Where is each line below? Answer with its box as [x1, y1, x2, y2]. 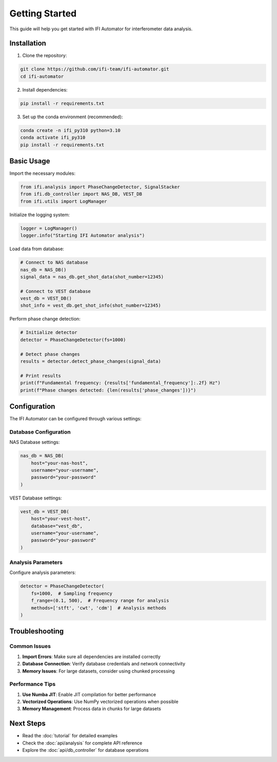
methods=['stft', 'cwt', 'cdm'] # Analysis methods [31, 605, 167, 611]
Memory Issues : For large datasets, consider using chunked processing [22, 668, 175, 674]
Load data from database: [9, 246, 64, 252]
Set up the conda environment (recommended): [22, 114, 123, 120]
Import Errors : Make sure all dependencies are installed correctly [22, 653, 161, 660]
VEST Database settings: [9, 495, 62, 501]
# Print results [20, 373, 62, 379]
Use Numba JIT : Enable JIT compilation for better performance [22, 691, 156, 697]
